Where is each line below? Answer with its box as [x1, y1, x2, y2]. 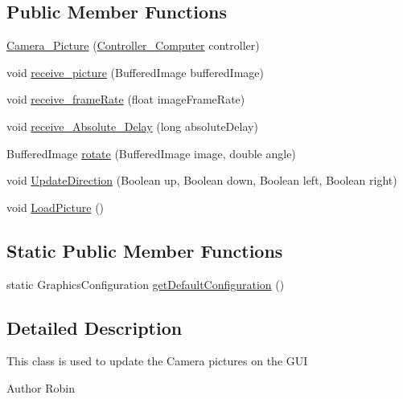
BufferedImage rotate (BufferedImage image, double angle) [6, 145, 296, 161]
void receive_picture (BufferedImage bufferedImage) [6, 63, 264, 80]
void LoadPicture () [6, 198, 105, 215]
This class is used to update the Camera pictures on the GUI [6, 352, 308, 369]
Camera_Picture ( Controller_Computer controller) [6, 37, 260, 54]
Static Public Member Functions [6, 238, 283, 263]
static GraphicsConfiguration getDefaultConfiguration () [6, 275, 285, 292]
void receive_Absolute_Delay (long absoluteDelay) [6, 117, 258, 134]
